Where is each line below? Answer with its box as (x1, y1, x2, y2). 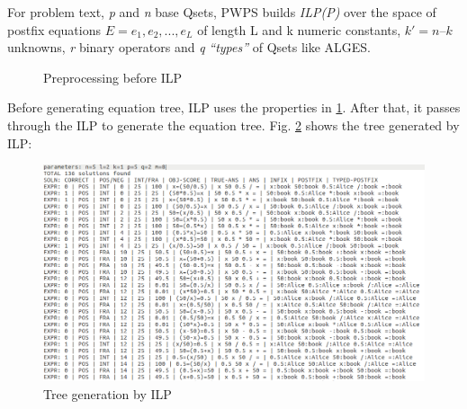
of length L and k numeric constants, (197, 20, 401, 39)
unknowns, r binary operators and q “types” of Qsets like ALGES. (7, 38, 372, 57)
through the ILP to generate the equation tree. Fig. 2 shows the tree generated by (7, 115, 460, 134)
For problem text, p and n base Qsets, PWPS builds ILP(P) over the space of (7, 3, 436, 21)
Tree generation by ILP (43, 384, 172, 403)
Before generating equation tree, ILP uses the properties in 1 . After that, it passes (7, 98, 461, 117)
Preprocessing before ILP (43, 67, 183, 86)
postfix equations (7, 20, 102, 39)
